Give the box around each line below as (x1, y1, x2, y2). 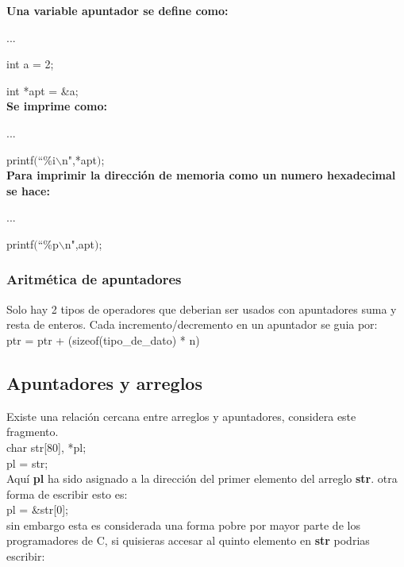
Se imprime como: (6, 98, 107, 114)
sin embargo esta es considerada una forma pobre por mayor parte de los (6, 516, 360, 533)
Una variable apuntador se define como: (6, 2, 229, 18)
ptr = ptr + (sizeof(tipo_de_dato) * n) (6, 331, 200, 348)
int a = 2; (6, 56, 54, 72)
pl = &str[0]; (6, 501, 68, 518)
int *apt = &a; (6, 82, 79, 98)
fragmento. (6, 423, 59, 440)
